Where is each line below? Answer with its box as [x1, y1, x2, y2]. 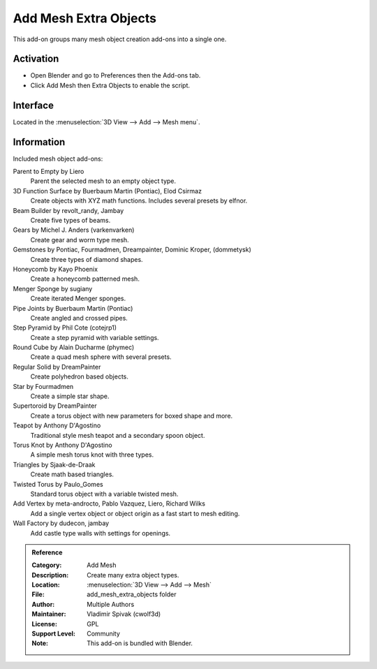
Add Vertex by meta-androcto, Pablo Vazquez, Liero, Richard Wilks [13, 499, 206, 508]
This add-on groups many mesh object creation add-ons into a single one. [13, 35, 227, 43]
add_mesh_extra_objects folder [87, 590, 177, 598]
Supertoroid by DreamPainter [13, 402, 97, 410]
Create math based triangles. [30, 470, 114, 478]
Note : [31, 639, 49, 647]
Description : [31, 571, 69, 579]
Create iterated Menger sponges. [30, 294, 126, 303]
